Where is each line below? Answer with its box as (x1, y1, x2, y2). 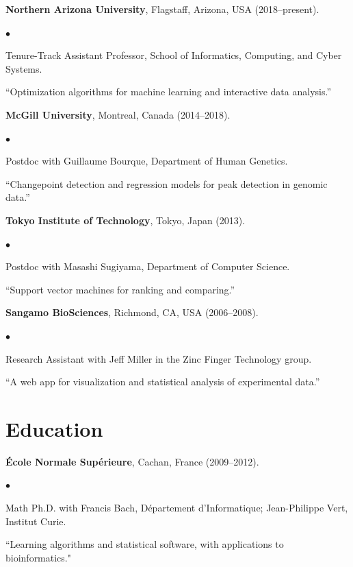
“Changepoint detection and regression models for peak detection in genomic (5, 176, 328, 191)
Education (5, 414, 103, 442)
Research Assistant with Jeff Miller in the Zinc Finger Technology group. (5, 351, 312, 365)
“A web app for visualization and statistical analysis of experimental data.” (5, 374, 320, 389)
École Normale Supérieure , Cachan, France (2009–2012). (5, 454, 259, 468)
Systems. (5, 61, 42, 75)
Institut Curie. (5, 514, 66, 528)
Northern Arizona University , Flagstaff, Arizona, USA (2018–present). (5, 2, 319, 16)
